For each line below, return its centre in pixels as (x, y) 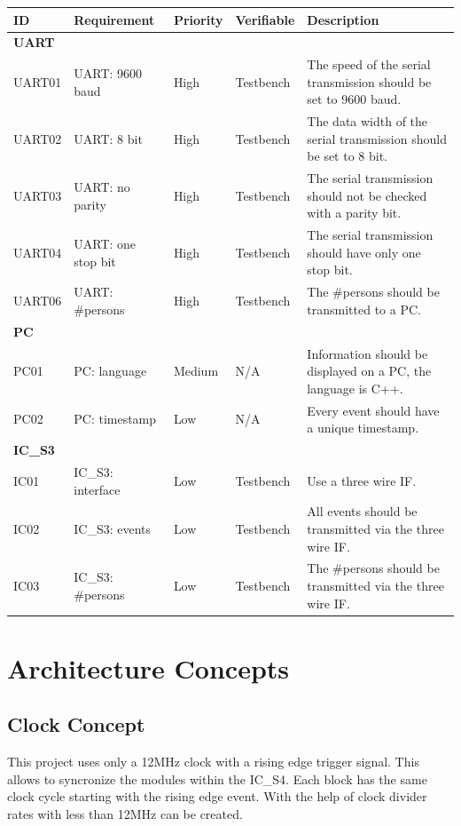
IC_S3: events (113, 528)
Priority (198, 19)
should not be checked (367, 195)
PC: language (110, 371)
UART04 (38, 252)
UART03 (38, 195)
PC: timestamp (115, 419)
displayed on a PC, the (369, 371)
